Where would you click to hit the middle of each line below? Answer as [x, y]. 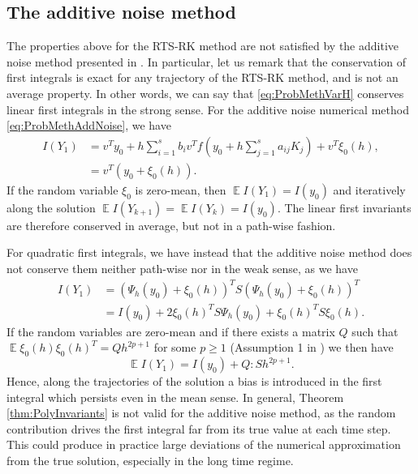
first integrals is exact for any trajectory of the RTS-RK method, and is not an [203, 77]
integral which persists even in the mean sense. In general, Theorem [175, 397]
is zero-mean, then [181, 189]
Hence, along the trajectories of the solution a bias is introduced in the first [194, 381]
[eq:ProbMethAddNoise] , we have [89, 125]
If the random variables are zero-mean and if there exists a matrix [171, 331]
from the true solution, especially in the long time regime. [150, 461]
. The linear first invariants [344, 207]
